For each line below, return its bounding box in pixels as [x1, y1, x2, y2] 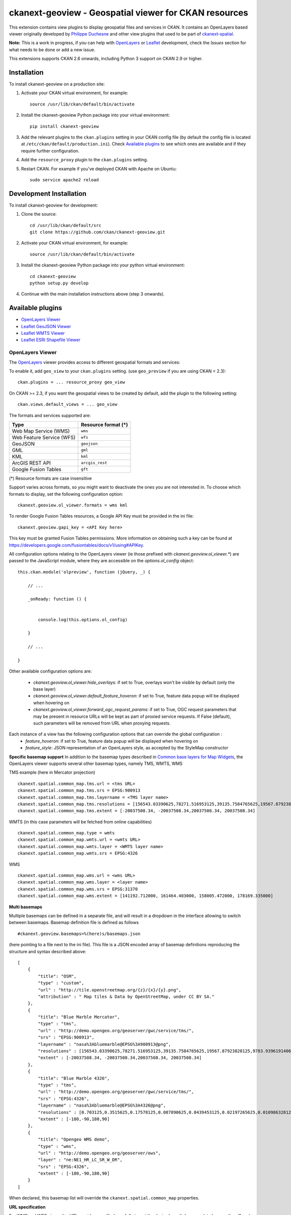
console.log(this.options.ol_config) [38, 617, 128, 622]
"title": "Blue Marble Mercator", [38, 1014, 120, 1020]
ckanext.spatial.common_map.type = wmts [17, 830, 115, 836]
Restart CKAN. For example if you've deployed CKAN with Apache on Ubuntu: [21, 166, 177, 172]
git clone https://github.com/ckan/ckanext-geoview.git [30, 229, 165, 235]
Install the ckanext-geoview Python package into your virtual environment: [21, 112, 170, 118]
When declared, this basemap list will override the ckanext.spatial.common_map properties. [9, 1195, 200, 1201]
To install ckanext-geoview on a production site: [9, 81, 105, 87]
